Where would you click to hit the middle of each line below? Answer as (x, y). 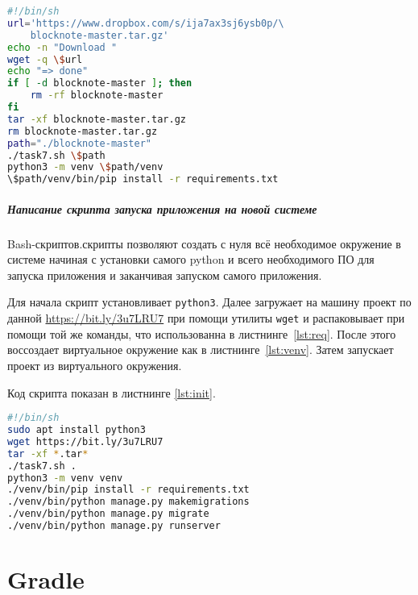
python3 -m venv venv (65, 478)
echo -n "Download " (62, 47)
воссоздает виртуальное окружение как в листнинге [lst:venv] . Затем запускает (201, 350)
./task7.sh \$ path (56, 155)
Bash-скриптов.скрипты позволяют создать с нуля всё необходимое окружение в (204, 243)
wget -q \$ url (45, 59)
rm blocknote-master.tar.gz (83, 131)
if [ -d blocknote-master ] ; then (100, 83)
